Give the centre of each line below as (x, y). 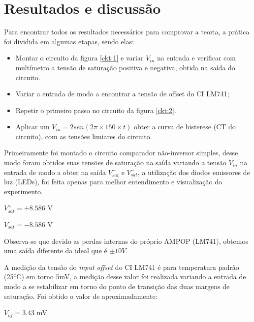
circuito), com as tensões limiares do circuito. (84, 136)
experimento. (23, 191)
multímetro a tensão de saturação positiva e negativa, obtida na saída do (125, 67)
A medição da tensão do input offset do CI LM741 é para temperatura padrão (122, 267)
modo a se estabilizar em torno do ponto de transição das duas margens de (117, 286)
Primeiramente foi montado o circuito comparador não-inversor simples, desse (121, 153)
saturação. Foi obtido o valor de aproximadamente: (81, 296)
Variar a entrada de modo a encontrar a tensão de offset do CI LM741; (122, 94)
